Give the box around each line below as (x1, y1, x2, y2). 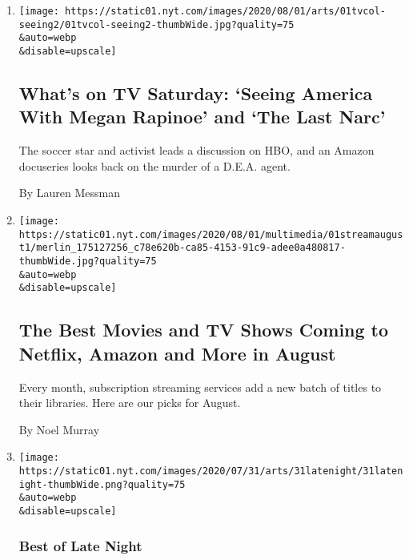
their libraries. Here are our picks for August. (18, 394, 241, 411)
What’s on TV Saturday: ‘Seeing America (18, 81, 373, 106)
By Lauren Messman (18, 184, 120, 201)
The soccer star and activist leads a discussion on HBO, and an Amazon (18, 142, 375, 159)
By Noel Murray (18, 421, 100, 437)
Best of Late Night (18, 535, 142, 555)
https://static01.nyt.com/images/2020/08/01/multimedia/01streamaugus (18, 228, 403, 240)
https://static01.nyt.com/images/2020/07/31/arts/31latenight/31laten (18, 465, 403, 477)
